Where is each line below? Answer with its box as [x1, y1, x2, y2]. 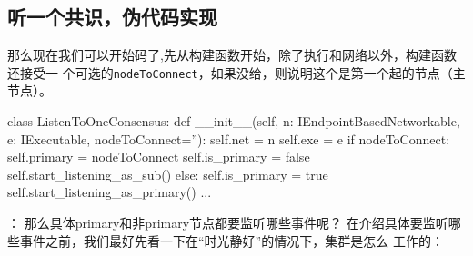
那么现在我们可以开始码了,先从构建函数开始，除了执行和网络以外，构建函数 [7, 45, 457, 64]
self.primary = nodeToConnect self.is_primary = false [7, 147, 310, 166]
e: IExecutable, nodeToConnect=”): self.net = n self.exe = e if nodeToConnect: [7, 129, 450, 148]
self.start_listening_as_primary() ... [7, 182, 212, 202]
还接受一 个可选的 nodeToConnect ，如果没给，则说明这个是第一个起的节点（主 [7, 63, 466, 82]
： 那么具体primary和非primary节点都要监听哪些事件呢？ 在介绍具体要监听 [7, 213, 448, 232]
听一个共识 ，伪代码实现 [7, 3, 217, 31]
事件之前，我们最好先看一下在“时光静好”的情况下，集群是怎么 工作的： [19, 231, 444, 250]
